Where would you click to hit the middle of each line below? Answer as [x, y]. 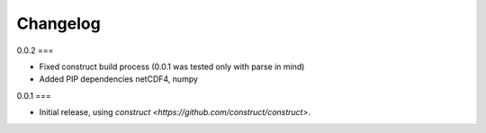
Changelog [58, 23]
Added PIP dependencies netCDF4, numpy [118, 79]
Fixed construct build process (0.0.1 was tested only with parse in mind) [172, 66]
